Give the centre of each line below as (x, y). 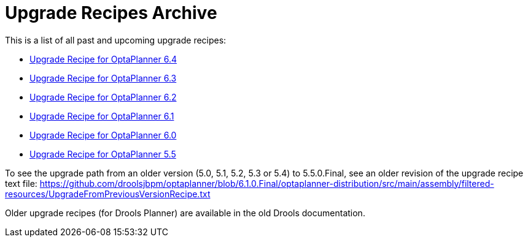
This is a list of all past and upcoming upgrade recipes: (116, 40)
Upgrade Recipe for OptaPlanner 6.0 (103, 135)
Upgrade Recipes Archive (111, 13)
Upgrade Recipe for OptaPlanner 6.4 (103, 59)
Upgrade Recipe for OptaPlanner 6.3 (103, 78)
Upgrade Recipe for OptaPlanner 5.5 (103, 154)
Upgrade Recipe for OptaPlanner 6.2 (103, 97)
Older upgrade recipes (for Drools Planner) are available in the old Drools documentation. (185, 213)
